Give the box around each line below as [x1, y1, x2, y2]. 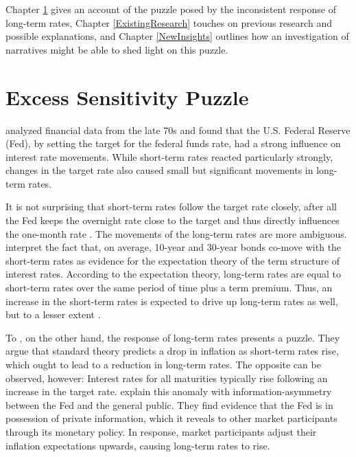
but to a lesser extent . [5, 307, 101, 322]
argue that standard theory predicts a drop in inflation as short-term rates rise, [5, 344, 339, 358]
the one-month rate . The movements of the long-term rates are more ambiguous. [5, 226, 347, 241]
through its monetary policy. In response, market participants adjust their [5, 424, 317, 438]
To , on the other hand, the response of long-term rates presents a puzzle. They [5, 330, 340, 344]
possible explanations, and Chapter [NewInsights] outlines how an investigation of [5, 29, 349, 43]
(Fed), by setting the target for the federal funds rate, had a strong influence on [5, 136, 341, 151]
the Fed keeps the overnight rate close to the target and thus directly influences [5, 213, 340, 227]
